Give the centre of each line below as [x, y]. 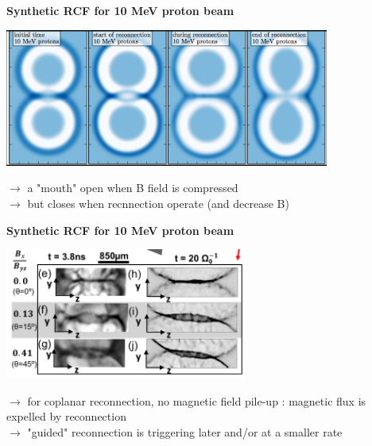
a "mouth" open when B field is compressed [133, 188]
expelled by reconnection [66, 416]
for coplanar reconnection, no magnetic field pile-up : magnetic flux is [197, 400]
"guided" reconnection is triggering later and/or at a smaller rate [185, 431]
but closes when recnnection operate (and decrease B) [158, 204]
